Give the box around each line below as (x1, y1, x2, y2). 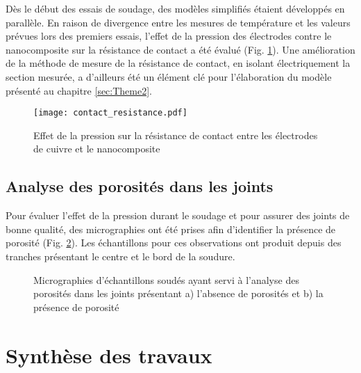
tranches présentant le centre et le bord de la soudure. (6, 248, 235, 263)
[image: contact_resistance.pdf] (33, 108, 187, 118)
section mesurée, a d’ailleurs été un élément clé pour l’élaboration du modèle (6, 69, 332, 84)
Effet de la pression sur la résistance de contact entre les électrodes (33, 127, 318, 142)
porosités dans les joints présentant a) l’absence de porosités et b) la (33, 286, 324, 301)
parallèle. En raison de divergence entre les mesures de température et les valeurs (6, 15, 351, 29)
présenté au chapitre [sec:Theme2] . (6, 83, 153, 97)
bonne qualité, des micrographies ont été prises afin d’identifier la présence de (6, 221, 336, 236)
